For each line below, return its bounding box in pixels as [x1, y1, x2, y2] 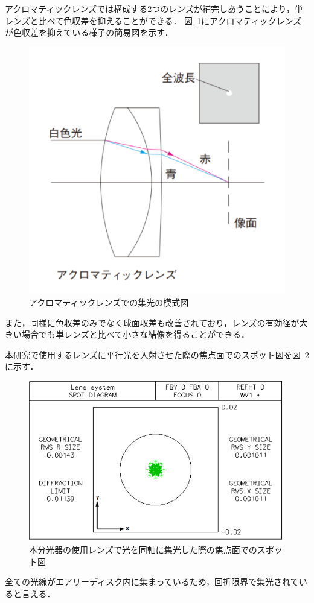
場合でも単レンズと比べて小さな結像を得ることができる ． [21, 328, 249, 341]
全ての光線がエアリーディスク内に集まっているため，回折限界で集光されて [5, 575, 299, 588]
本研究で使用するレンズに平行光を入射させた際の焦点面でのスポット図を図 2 [5, 348, 309, 361]
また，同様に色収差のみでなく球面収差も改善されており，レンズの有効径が [5, 316, 300, 329]
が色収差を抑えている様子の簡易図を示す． [5, 26, 173, 39]
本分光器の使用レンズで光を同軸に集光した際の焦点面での [29, 543, 257, 556]
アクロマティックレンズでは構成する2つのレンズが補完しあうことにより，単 [5, 2, 303, 14]
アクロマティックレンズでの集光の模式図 [29, 296, 189, 309]
